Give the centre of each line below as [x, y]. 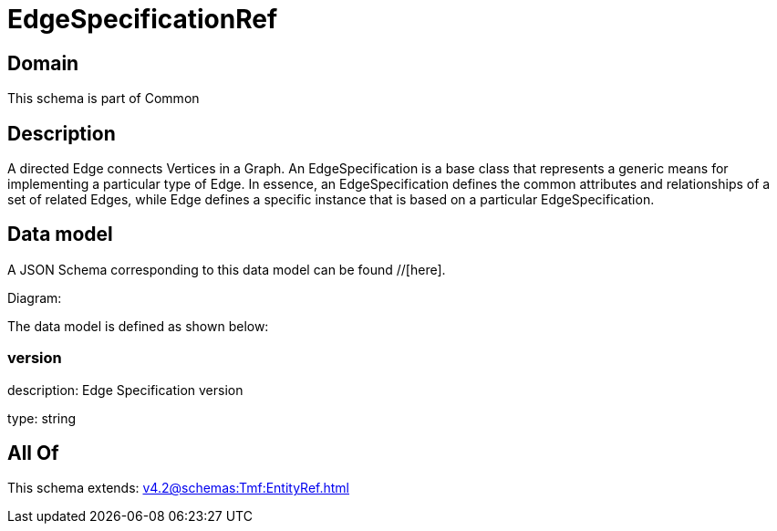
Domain [43, 63]
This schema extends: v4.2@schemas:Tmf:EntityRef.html [179, 488]
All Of [33, 453]
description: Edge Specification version [125, 390]
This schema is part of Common [104, 99]
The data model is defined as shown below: [138, 326]
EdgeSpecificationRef [143, 19]
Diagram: [35, 297]
